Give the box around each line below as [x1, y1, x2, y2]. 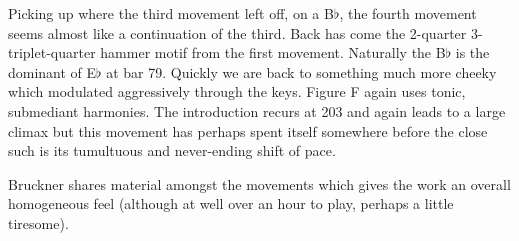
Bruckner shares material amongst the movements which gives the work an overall [8, 173, 511, 194]
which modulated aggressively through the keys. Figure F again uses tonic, [8, 81, 466, 102]
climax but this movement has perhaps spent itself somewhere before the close [8, 120, 488, 141]
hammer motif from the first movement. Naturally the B [100, 42, 446, 63]
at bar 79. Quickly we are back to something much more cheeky [106, 61, 497, 82]
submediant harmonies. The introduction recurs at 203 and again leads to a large [8, 100, 506, 121]
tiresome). [8, 212, 69, 233]
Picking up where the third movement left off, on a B [8, 3, 334, 23]
